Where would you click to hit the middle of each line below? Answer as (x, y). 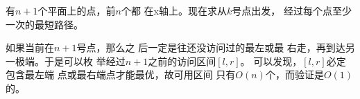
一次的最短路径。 (44, 24)
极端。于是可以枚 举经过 (70, 61)
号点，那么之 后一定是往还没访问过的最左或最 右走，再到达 (211, 47)
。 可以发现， (271, 61)
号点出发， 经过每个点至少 (292, 10)
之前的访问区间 (182, 61)
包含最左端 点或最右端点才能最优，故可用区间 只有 (121, 74)
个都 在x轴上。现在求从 (174, 10)
